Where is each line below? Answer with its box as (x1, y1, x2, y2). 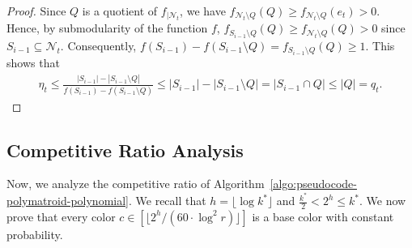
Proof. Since (6, 2, 66, 19)
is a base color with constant (252, 207, 394, 224)
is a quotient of (82, 2, 158, 19)
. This (365, 36, 395, 53)
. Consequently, (60, 36, 137, 53)
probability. (6, 225, 63, 242)
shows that (6, 54, 60, 71)
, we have (180, 2, 226, 19)
